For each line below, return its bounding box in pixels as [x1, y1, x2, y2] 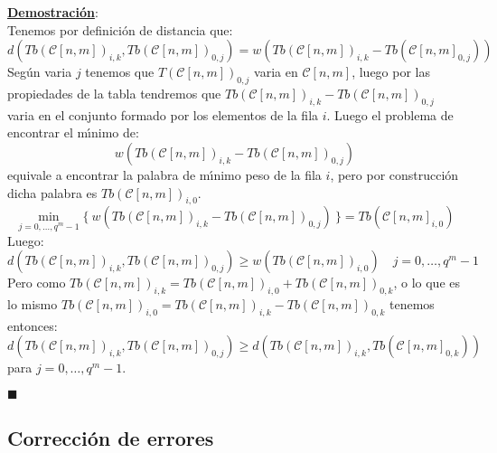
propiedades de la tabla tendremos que [7, 83, 221, 102]
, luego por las [352, 62, 430, 81]
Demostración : [7, 3, 98, 21]
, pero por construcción [330, 165, 459, 184]
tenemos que [85, 62, 155, 81]
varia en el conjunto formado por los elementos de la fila [7, 105, 319, 124]
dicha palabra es [7, 183, 98, 202]
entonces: [7, 316, 58, 335]
